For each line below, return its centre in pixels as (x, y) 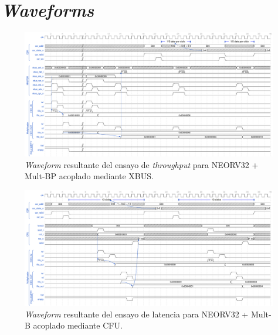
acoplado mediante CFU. (78, 325)
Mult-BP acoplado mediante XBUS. (89, 176)
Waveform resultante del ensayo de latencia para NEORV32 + (137, 314)
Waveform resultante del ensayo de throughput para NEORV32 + (142, 164)
